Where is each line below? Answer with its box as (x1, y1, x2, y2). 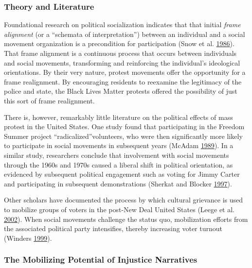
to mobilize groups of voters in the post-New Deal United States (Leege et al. (4, 204, 234, 214)
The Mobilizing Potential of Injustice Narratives (4, 253, 198, 266)
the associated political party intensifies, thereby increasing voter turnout (4, 223, 222, 234)
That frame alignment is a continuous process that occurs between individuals (4, 48, 237, 58)
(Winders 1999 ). (4, 233, 52, 243)
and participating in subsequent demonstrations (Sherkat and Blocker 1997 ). (4, 178, 232, 188)
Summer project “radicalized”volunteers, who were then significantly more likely (4, 131, 243, 141)
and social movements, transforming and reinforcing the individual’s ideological (4, 57, 240, 67)
